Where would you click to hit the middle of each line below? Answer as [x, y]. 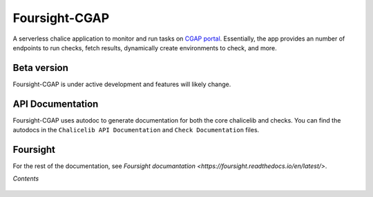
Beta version [41, 68]
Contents [26, 178]
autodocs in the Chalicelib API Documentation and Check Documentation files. [136, 130]
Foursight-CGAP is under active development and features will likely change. [122, 84]
